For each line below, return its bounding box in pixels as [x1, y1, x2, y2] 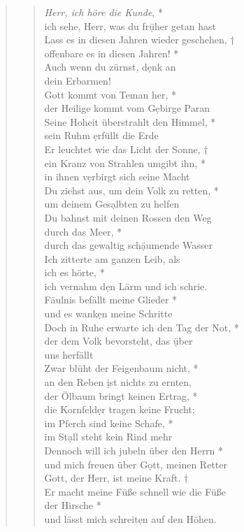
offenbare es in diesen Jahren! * [44, 45, 179, 60]
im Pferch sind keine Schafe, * [44, 415, 173, 430]
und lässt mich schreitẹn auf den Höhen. [44, 511, 217, 526]
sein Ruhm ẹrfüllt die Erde [44, 128, 159, 143]
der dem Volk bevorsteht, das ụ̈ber [44, 333, 193, 348]
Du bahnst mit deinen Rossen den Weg [44, 210, 212, 224]
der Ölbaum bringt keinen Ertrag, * [44, 388, 198, 403]
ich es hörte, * [44, 265, 105, 280]
